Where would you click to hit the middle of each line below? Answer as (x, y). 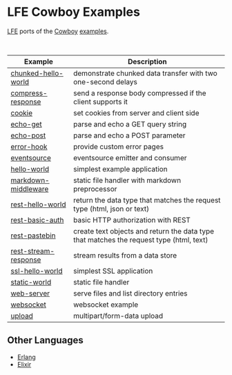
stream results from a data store (125, 255)
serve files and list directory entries (130, 293)
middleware (30, 189)
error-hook (29, 146)
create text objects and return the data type (144, 231)
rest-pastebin (33, 235)
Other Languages (46, 340)
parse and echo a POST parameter (129, 135)
